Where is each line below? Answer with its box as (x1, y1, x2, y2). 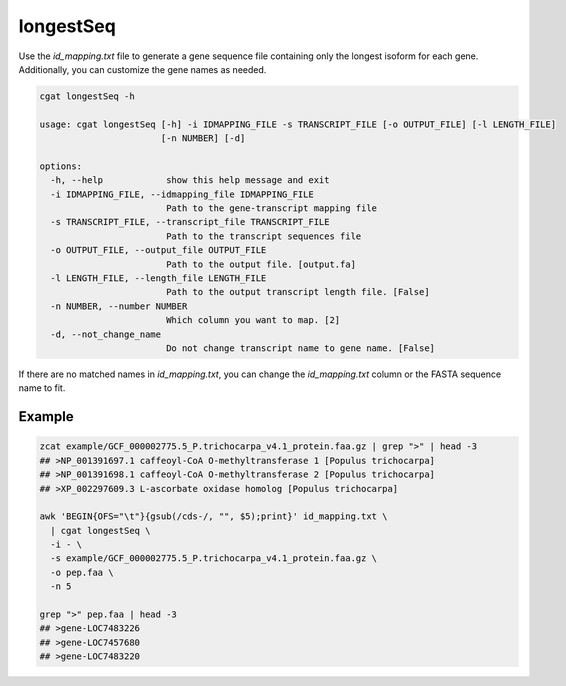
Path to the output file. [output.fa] (165, 258, 357, 270)
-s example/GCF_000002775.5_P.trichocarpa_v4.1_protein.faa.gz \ (50, 553, 378, 564)
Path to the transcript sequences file (165, 230, 362, 242)
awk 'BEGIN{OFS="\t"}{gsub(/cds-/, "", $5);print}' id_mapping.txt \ (39, 511, 388, 522)
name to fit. (18, 382, 66, 394)
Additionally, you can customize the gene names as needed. (18, 63, 267, 75)
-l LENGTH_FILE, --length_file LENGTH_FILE (50, 273, 267, 284)
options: (39, 160, 83, 172)
